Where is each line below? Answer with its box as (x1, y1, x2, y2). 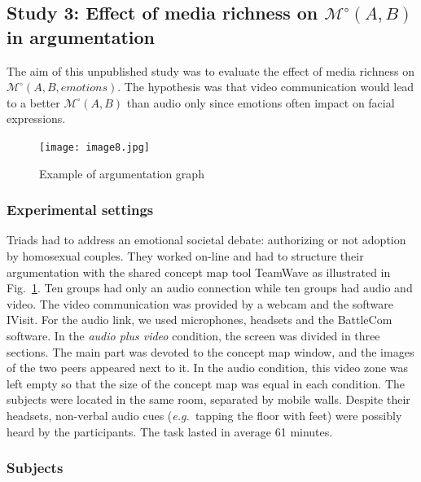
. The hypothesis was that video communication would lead (117, 78, 414, 95)
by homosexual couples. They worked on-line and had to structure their (7, 248, 364, 265)
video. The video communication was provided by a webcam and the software (7, 295, 394, 312)
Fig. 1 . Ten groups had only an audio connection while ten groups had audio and (7, 279, 413, 296)
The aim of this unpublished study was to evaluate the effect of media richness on (7, 62, 414, 79)
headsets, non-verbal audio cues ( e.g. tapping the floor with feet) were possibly (7, 406, 402, 423)
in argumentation (7, 24, 155, 49)
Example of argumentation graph (39, 164, 204, 182)
